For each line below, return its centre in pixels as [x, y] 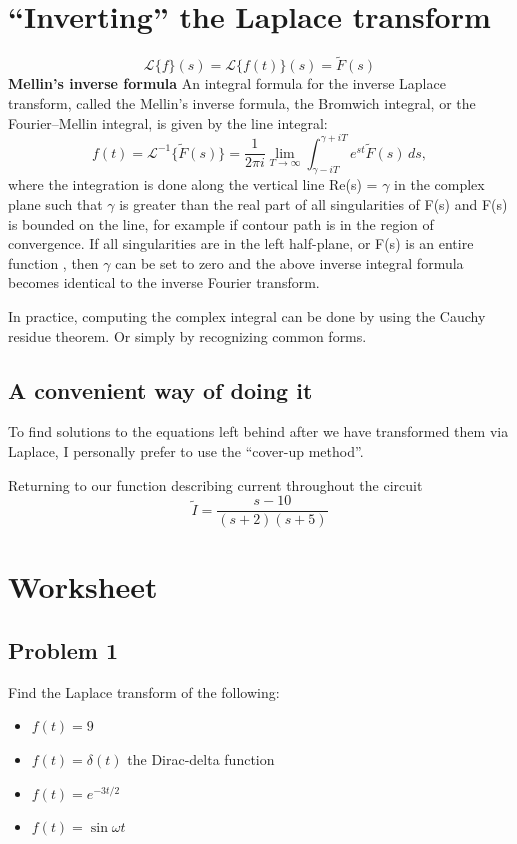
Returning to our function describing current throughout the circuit [215, 484]
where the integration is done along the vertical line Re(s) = [193, 184]
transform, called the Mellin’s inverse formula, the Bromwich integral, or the [242, 102]
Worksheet [83, 586]
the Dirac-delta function [201, 758]
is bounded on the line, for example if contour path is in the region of [221, 223]
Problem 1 [63, 649]
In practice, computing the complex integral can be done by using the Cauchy [247, 315]
